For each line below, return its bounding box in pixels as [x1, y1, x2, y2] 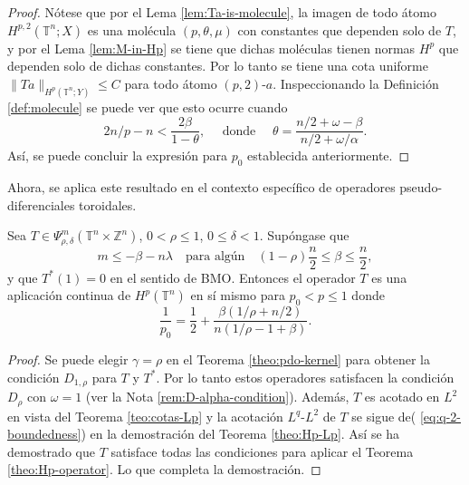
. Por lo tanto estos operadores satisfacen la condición [156, 367, 455, 386]
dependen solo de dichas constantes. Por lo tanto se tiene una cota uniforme [7, 56, 428, 75]
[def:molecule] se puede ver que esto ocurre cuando [7, 97, 288, 116]
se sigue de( [351, 406, 416, 425]
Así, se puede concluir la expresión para [7, 146, 228, 165]
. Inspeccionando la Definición [273, 73, 439, 92]
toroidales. [79, 195, 137, 214]
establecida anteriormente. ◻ [247, 146, 410, 165]
